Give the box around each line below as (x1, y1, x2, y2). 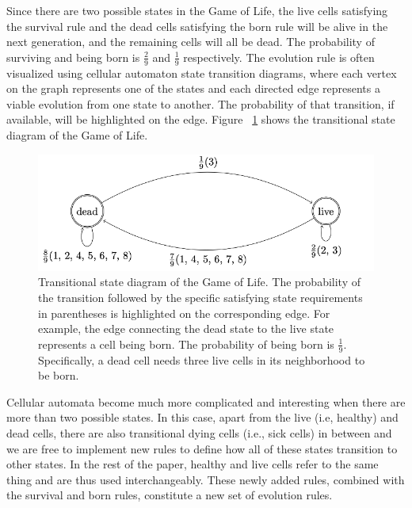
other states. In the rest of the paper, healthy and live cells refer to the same (6, 456, 379, 472)
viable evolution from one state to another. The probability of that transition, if (6, 95, 395, 112)
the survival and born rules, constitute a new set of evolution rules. (6, 487, 333, 503)
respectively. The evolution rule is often (183, 48, 375, 65)
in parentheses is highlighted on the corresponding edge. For (38, 304, 330, 321)
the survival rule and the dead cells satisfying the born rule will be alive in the (6, 17, 388, 34)
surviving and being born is (6, 48, 140, 65)
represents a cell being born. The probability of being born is (38, 335, 334, 352)
